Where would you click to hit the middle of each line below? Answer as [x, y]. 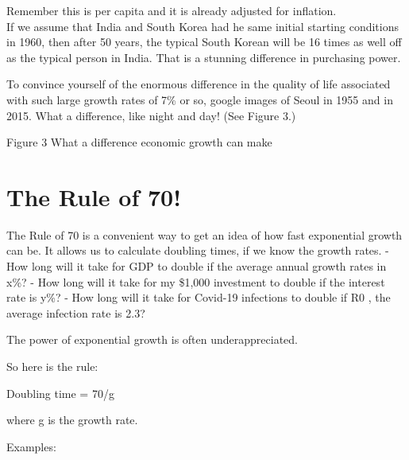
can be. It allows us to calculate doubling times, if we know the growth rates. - [198, 250]
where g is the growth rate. [72, 420]
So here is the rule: [52, 366]
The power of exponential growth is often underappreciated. [152, 339]
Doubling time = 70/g [60, 393]
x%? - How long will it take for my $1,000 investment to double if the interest [196, 281]
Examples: [31, 446]
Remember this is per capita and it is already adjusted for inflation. [172, 10]
